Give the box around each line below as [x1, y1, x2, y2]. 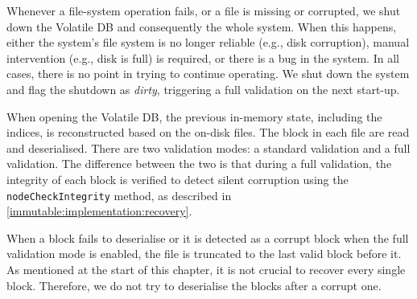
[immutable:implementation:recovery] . [6, 203, 192, 219]
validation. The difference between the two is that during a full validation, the [6, 155, 392, 172]
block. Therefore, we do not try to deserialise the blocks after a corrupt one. [6, 276, 382, 293]
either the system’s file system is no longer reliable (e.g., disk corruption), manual [6, 34, 410, 51]
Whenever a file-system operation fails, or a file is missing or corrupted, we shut [6, 2, 401, 18]
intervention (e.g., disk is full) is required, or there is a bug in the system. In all [6, 49, 399, 66]
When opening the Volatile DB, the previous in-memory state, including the [6, 108, 382, 125]
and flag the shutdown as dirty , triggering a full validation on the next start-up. [6, 80, 400, 97]
